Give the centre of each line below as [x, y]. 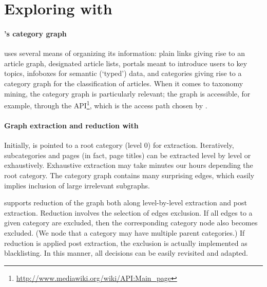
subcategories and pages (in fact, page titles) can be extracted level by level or [128, 155]
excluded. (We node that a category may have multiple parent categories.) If [125, 232]
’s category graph [35, 33]
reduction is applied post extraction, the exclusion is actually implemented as [126, 243]
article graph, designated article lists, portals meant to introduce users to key [126, 63]
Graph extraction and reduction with [71, 125]
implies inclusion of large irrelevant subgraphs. [77, 185]
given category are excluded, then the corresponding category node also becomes [131, 223]
